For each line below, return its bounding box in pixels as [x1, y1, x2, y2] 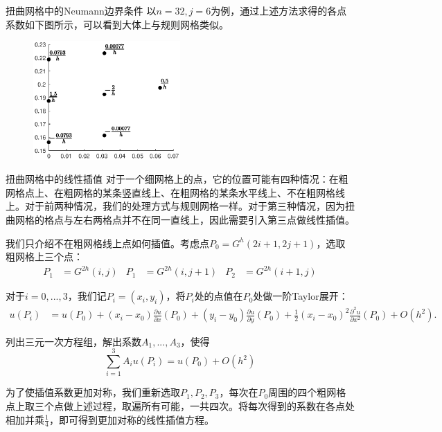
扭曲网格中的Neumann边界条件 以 [6, 3, 157, 17]
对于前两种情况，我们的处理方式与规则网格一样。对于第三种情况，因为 [24, 199, 345, 213]
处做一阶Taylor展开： [253, 289, 348, 303]
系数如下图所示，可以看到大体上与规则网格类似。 [6, 17, 229, 31]
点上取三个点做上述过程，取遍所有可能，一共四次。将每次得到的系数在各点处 [6, 398, 355, 413]
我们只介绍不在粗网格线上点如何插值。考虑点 [6, 235, 209, 250]
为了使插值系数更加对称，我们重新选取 [6, 385, 180, 399]
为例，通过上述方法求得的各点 [211, 3, 347, 17]
